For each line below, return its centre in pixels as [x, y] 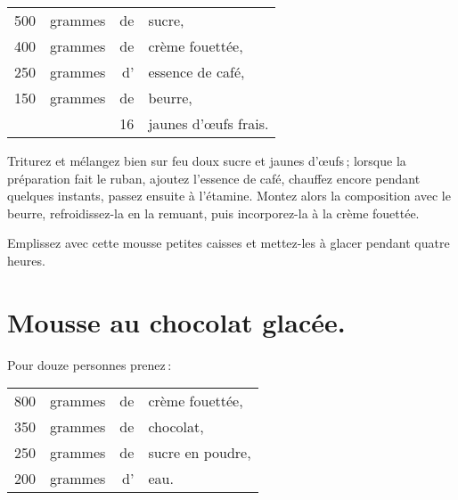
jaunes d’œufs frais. [209, 123]
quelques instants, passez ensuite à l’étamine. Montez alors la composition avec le [229, 196]
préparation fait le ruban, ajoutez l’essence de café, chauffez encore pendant [214, 178]
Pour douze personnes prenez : [90, 364]
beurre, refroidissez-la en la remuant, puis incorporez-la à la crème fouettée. [213, 213]
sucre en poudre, [200, 453]
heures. [26, 260]
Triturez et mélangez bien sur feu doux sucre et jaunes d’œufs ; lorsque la [207, 160]
